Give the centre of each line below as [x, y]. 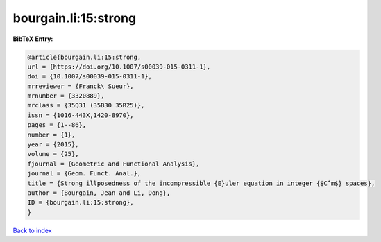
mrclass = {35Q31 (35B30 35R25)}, [86, 105]
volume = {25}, [53, 154]
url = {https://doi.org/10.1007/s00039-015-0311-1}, [119, 67]
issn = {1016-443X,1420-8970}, [81, 115]
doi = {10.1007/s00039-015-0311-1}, [90, 77]
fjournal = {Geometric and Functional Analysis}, [113, 164]
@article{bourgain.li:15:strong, [84, 57]
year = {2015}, [53, 145]
